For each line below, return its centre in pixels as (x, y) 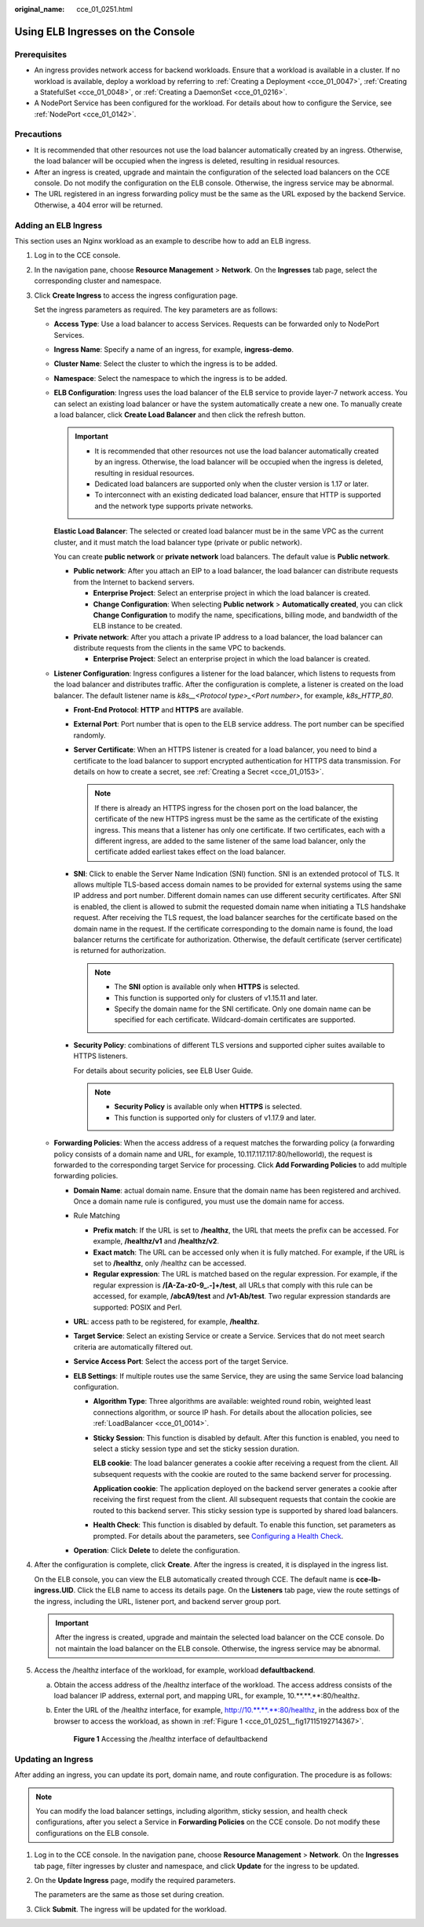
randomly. (90, 735)
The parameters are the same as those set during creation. (129, 1895)
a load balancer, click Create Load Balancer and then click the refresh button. (180, 415)
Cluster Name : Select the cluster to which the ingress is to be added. (166, 364)
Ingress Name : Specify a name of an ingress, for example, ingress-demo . (174, 350)
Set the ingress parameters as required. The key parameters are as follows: (156, 310)
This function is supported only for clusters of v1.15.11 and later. (216, 998)
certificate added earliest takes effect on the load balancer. (190, 852)
